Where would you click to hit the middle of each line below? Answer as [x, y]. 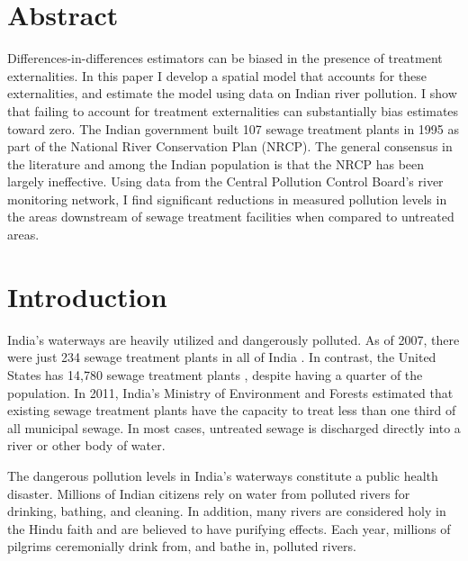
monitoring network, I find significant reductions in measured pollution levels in [227, 199]
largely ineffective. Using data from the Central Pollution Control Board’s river [225, 181]
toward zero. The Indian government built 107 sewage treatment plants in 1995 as [234, 128]
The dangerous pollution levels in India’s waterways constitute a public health [223, 475]
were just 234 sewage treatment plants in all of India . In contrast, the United [222, 357]
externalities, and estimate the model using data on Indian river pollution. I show [232, 93]
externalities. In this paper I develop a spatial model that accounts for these [217, 75]
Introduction [87, 296]
